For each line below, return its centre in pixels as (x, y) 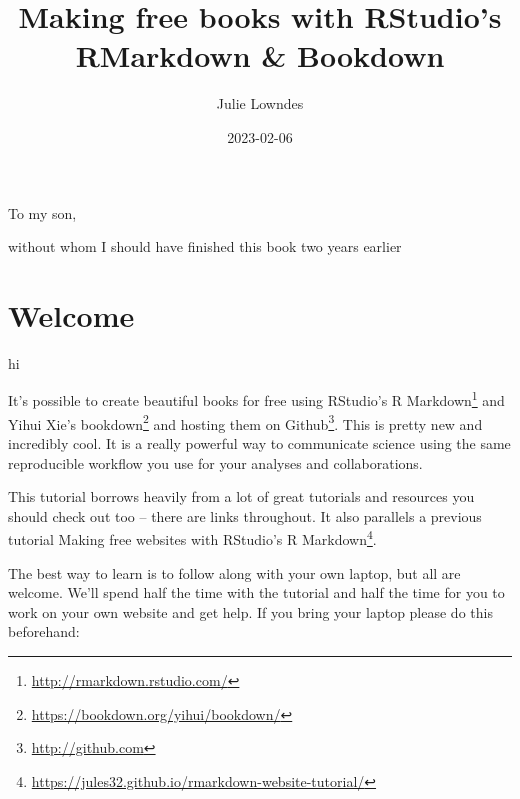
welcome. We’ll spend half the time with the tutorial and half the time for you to (256, 592)
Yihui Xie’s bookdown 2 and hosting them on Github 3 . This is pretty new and (245, 422)
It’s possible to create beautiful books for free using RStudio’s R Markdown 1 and (256, 399)
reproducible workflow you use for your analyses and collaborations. (215, 462)
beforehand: (44, 631)
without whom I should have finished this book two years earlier (205, 246)
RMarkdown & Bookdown (260, 55)
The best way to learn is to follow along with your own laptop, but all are (234, 572)
